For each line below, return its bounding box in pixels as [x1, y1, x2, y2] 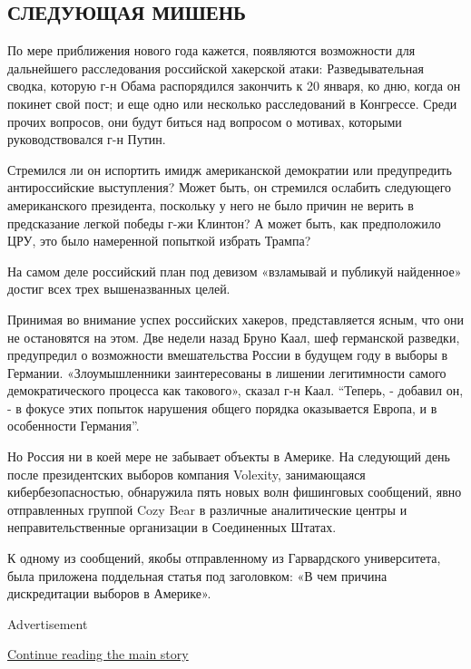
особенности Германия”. [7, 416, 140, 435]
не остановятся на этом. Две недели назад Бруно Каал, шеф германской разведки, [7, 327, 460, 346]
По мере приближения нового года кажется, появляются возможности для [7, 41, 416, 60]
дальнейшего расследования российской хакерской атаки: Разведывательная [7, 58, 424, 77]
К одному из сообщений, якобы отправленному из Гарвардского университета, [7, 548, 441, 567]
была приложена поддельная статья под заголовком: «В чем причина [7, 566, 388, 585]
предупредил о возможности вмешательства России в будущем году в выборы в [7, 345, 448, 364]
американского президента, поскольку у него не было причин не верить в [7, 195, 414, 214]
